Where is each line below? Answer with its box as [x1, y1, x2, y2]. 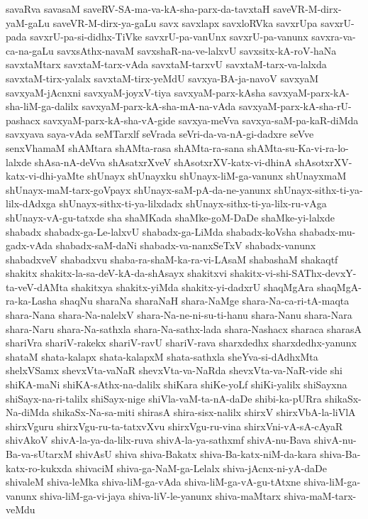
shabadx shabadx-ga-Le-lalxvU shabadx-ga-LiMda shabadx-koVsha [6, 224, 296, 239]
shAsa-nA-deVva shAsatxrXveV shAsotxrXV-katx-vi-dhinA [34, 154, 292, 169]
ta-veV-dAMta [6, 279, 68, 294]
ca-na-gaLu [6, 43, 54, 58]
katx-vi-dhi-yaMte [6, 168, 84, 183]
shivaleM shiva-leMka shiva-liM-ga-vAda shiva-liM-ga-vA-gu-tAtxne [6, 474, 301, 489]
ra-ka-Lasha [6, 293, 57, 308]
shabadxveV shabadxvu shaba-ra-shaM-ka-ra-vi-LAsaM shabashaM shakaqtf [6, 251, 338, 266]
